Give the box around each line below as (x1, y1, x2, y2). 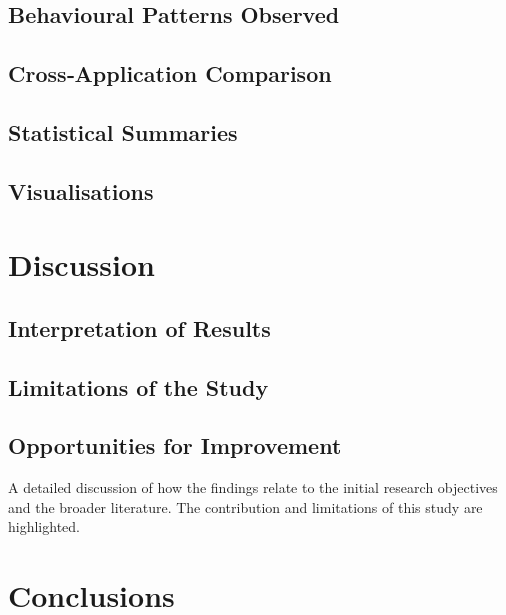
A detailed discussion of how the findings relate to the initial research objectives (8, 477, 498, 498)
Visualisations (8, 175, 154, 206)
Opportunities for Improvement (8, 430, 342, 461)
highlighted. (8, 516, 80, 537)
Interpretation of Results (8, 312, 271, 343)
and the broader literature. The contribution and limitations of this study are (8, 496, 483, 517)
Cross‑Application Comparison (8, 58, 332, 89)
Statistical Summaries (8, 116, 238, 147)
